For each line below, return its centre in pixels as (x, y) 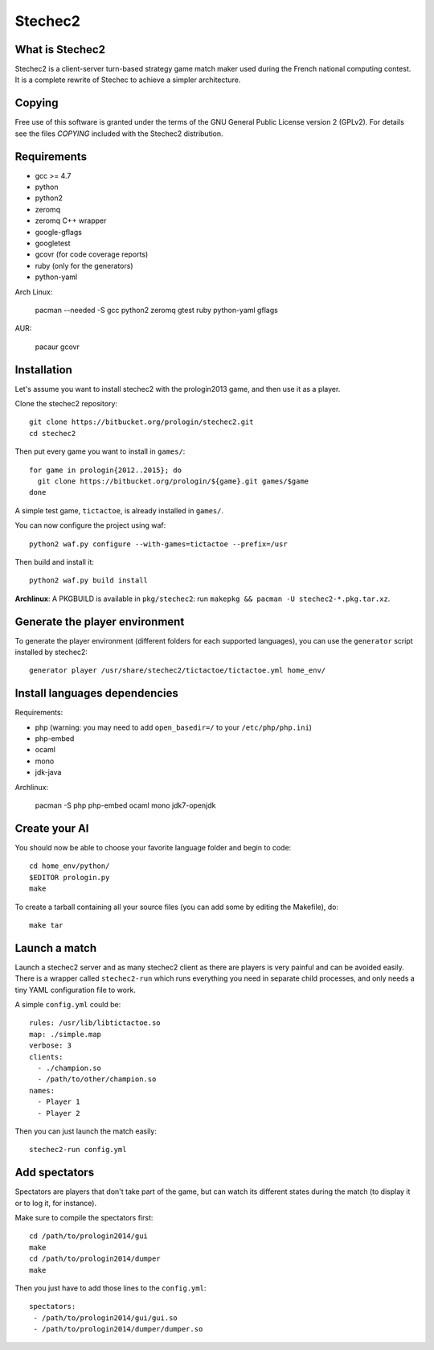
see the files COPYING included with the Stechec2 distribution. (119, 134)
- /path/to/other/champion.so (97, 1079)
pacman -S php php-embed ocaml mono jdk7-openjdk (125, 805)
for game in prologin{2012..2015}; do (106, 470)
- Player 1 (59, 1102)
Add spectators (55, 1173)
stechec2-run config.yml (78, 1150)
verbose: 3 (51, 1045)
